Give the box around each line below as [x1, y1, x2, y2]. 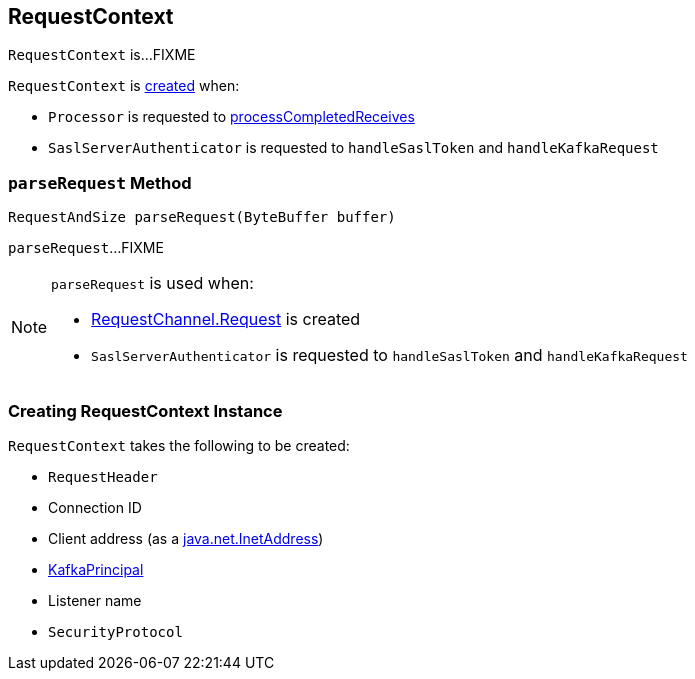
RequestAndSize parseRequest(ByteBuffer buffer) [8, 209, 396, 226]
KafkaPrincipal [48, 560, 144, 578]
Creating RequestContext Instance [8, 400, 283, 421]
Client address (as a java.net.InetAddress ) [48, 529, 324, 547]
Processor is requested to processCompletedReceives [48, 108, 415, 126]
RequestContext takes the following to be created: [8, 436, 350, 454]
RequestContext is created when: [8, 77, 240, 95]
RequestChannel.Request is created [91, 309, 361, 330]
